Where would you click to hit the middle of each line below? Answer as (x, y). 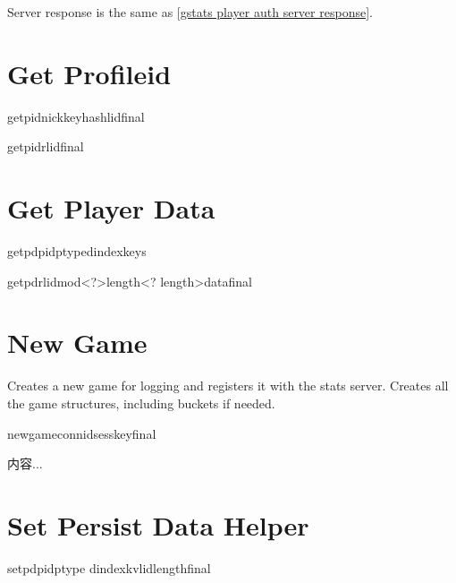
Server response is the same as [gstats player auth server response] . (190, 12)
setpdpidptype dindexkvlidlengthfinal (109, 567)
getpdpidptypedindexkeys (77, 251)
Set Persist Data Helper (158, 524)
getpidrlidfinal (46, 146)
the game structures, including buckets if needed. (141, 403)
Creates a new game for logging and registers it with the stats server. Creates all (228, 386)
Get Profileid (89, 73)
